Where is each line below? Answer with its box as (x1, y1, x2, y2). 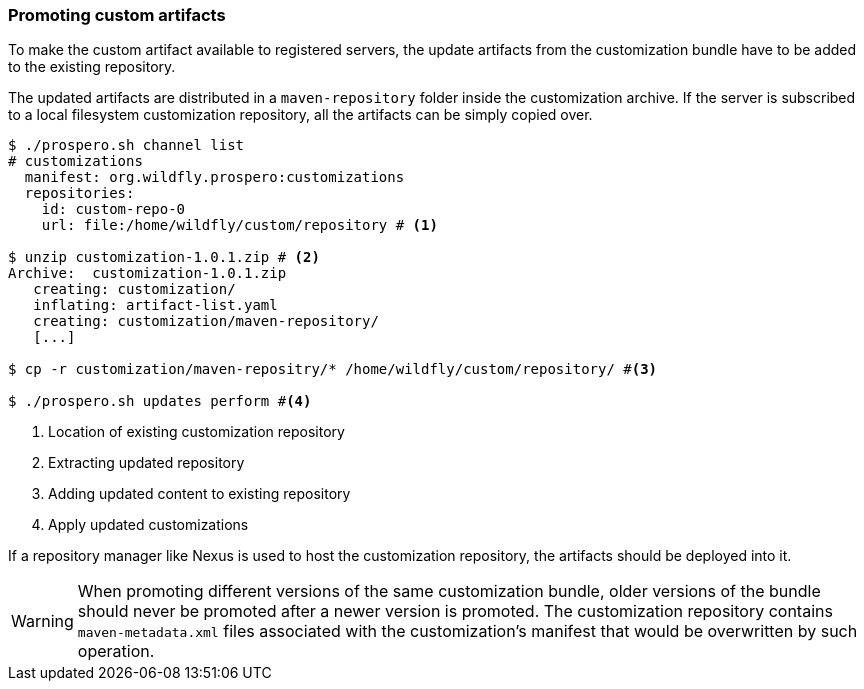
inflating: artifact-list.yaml (33, 297, 278, 314)
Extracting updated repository (48, 454, 245, 472)
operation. (77, 641, 155, 662)
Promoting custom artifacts (8, 5, 226, 25)
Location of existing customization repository (48, 423, 345, 441)
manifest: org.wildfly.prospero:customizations (24, 169, 405, 186)
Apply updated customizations (48, 516, 249, 534)
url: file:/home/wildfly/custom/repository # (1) (41, 217, 438, 234)
